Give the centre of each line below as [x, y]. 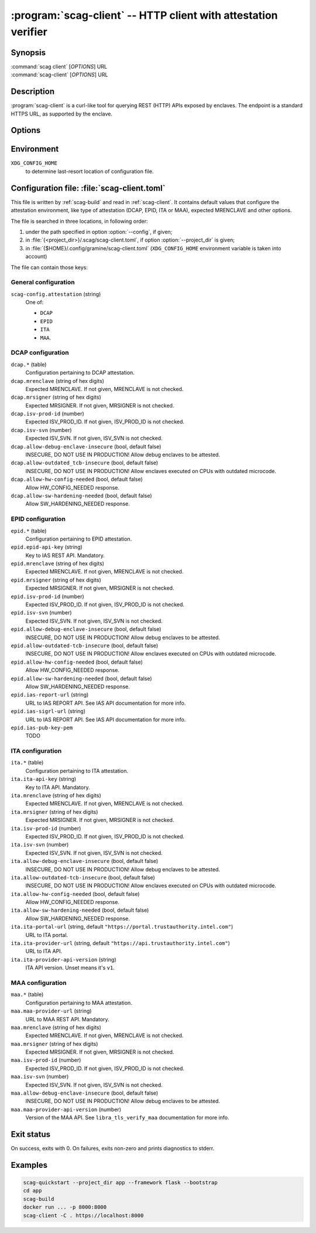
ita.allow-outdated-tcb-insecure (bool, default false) [83, 877]
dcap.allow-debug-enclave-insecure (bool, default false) [86, 446]
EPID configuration [38, 519]
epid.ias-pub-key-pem [42, 728]
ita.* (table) [27, 763]
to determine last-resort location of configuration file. [90, 171]
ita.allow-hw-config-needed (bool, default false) [75, 894]
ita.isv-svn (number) [40, 845]
